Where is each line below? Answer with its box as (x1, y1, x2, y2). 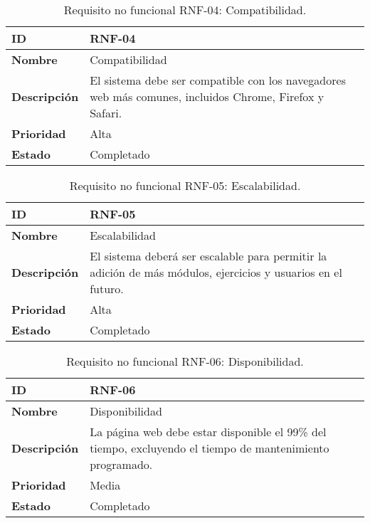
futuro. (90, 280, 124, 297)
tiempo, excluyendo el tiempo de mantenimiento (90, 440, 329, 456)
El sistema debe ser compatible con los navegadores (90, 72, 346, 88)
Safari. (90, 105, 122, 121)
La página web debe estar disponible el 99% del (90, 423, 327, 440)
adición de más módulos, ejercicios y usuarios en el (90, 264, 342, 280)
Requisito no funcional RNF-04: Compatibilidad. (63, 1, 307, 18)
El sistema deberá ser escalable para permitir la (90, 248, 327, 264)
